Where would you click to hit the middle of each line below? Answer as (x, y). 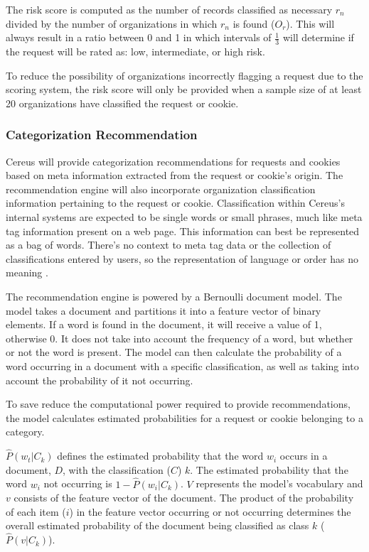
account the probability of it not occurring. (100, 380)
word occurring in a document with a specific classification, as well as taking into (182, 366)
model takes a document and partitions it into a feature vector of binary (164, 310)
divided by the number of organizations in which (112, 23)
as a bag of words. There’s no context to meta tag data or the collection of (169, 245)
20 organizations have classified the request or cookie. (122, 103)
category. (25, 432)
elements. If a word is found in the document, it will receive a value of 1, (164, 324)
